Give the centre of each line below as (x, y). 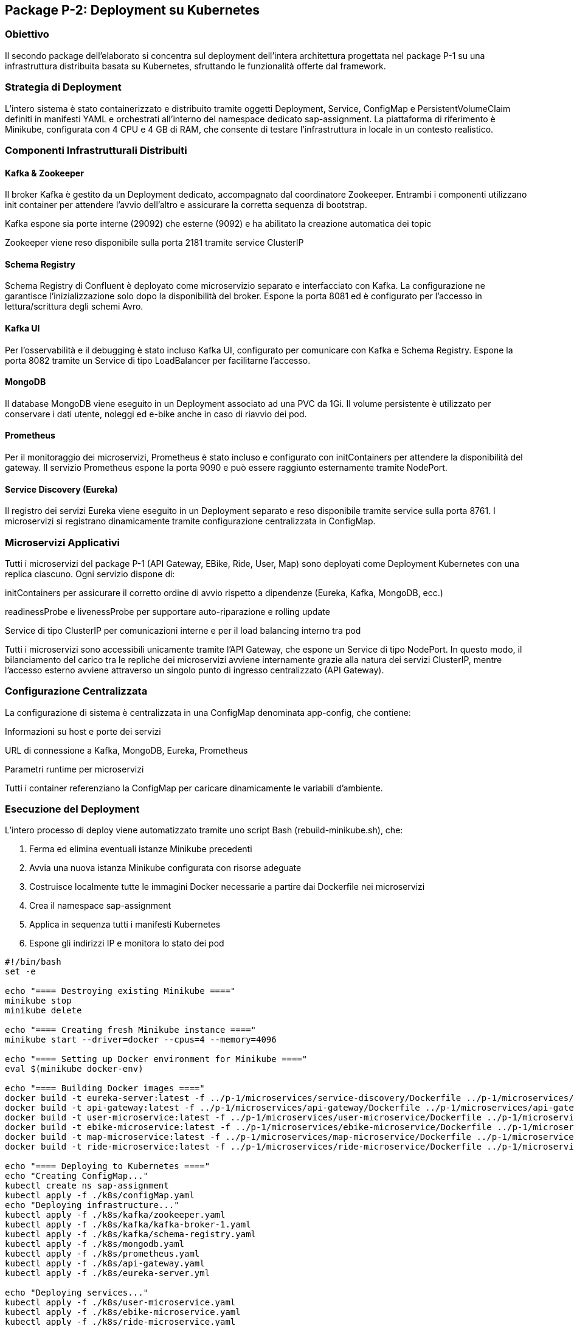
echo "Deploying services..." (77, 1293)
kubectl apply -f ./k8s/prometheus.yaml (102, 1254)
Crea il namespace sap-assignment (100, 906)
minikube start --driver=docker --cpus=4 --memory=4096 (141, 1040)
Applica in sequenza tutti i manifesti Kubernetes (125, 925)
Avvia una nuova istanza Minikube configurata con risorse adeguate (165, 868)
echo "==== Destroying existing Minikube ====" (120, 991)
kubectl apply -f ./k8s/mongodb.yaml (95, 1244)
